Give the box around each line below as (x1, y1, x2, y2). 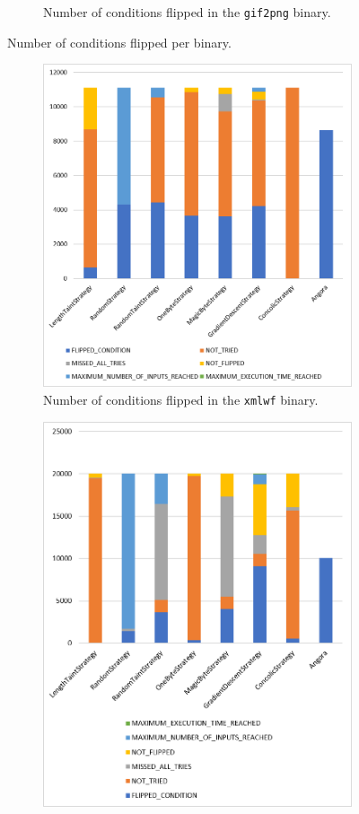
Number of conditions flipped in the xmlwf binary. (43, 389, 319, 408)
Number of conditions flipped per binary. (7, 32, 232, 51)
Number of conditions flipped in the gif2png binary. (43, 3, 331, 21)
